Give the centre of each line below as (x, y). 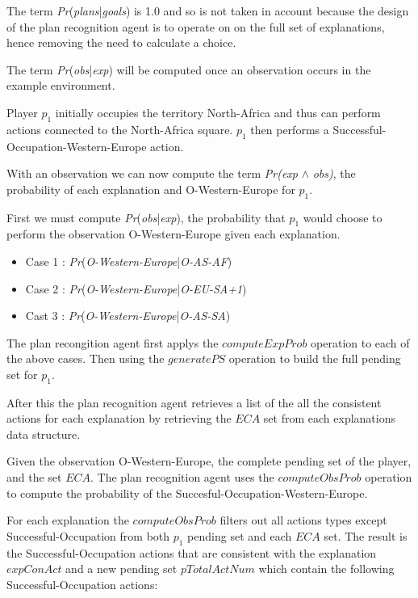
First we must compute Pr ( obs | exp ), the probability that (146, 217)
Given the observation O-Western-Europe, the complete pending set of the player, (209, 461)
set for (22, 374)
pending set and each (240, 535)
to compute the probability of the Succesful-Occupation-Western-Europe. (187, 493)
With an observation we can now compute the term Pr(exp (153, 173)
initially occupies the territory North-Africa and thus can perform (218, 112)
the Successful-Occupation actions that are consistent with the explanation (192, 552)
